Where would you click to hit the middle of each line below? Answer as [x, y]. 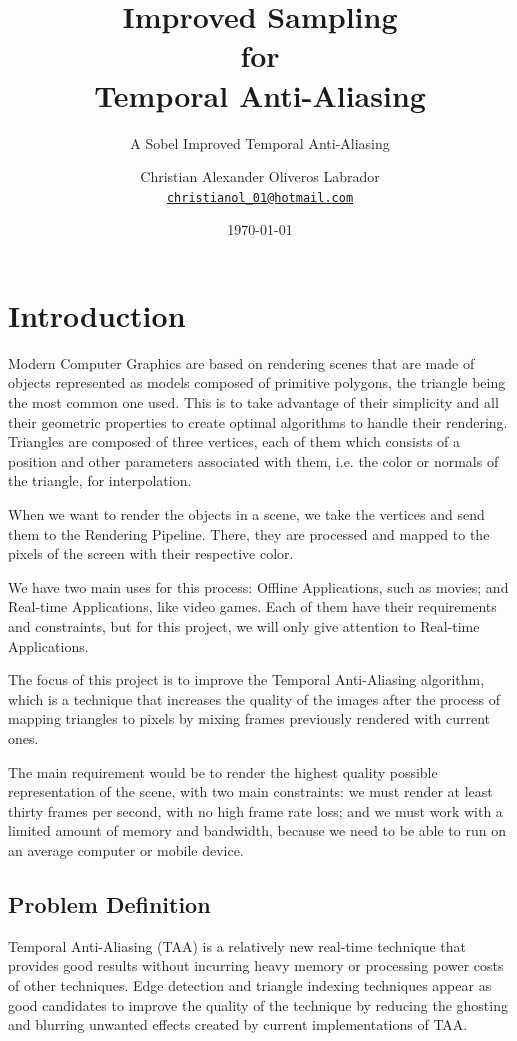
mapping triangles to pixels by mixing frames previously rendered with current [249, 718]
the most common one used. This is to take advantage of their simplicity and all [253, 402]
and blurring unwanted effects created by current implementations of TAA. [238, 1024]
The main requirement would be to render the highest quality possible [223, 771]
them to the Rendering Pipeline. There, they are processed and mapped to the [249, 533]
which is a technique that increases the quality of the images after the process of [254, 698]
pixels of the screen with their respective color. [151, 553]
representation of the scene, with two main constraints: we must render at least [250, 791]
